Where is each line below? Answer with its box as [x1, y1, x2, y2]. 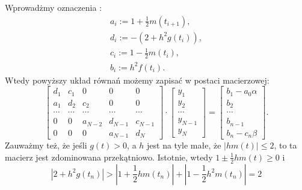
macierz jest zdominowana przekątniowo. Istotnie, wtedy [5, 150, 213, 163]
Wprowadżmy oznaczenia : [5, 1, 102, 13]
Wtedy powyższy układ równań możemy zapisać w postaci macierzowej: [5, 73, 270, 86]
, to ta [274, 139, 297, 152]
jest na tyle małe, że [147, 139, 221, 152]
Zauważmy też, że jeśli [5, 139, 87, 152]
